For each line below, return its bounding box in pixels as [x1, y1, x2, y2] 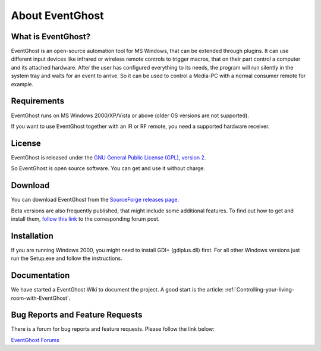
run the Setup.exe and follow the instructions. [11, 255, 122, 262]
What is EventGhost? [11, 32, 91, 42]
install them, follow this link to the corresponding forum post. [11, 215, 160, 222]
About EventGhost [11, 9, 104, 22]
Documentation [11, 271, 70, 281]
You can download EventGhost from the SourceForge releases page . [11, 196, 180, 203]
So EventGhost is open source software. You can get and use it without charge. [11, 165, 206, 172]
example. [11, 80, 34, 87]
